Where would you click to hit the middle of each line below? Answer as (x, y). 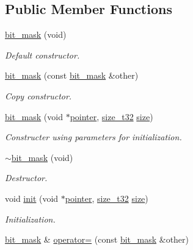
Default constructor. (42, 55)
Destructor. (26, 178)
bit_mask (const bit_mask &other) (72, 75)
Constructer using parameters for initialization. (93, 137)
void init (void (32, 198)
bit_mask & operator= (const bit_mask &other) (97, 239)
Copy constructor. (38, 95)
